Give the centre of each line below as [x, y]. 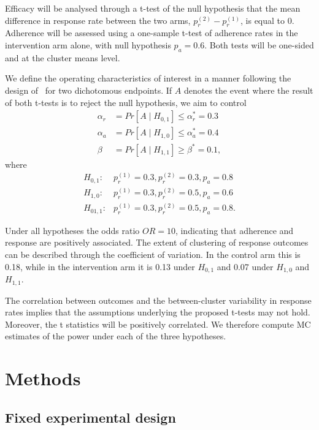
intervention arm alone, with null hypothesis [88, 44]
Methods [43, 378]
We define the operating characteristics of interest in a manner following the [148, 78]
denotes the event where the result [248, 90]
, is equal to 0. [267, 20]
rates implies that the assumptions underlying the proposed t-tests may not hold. [158, 312]
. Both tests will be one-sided [259, 44]
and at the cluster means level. [63, 57]
